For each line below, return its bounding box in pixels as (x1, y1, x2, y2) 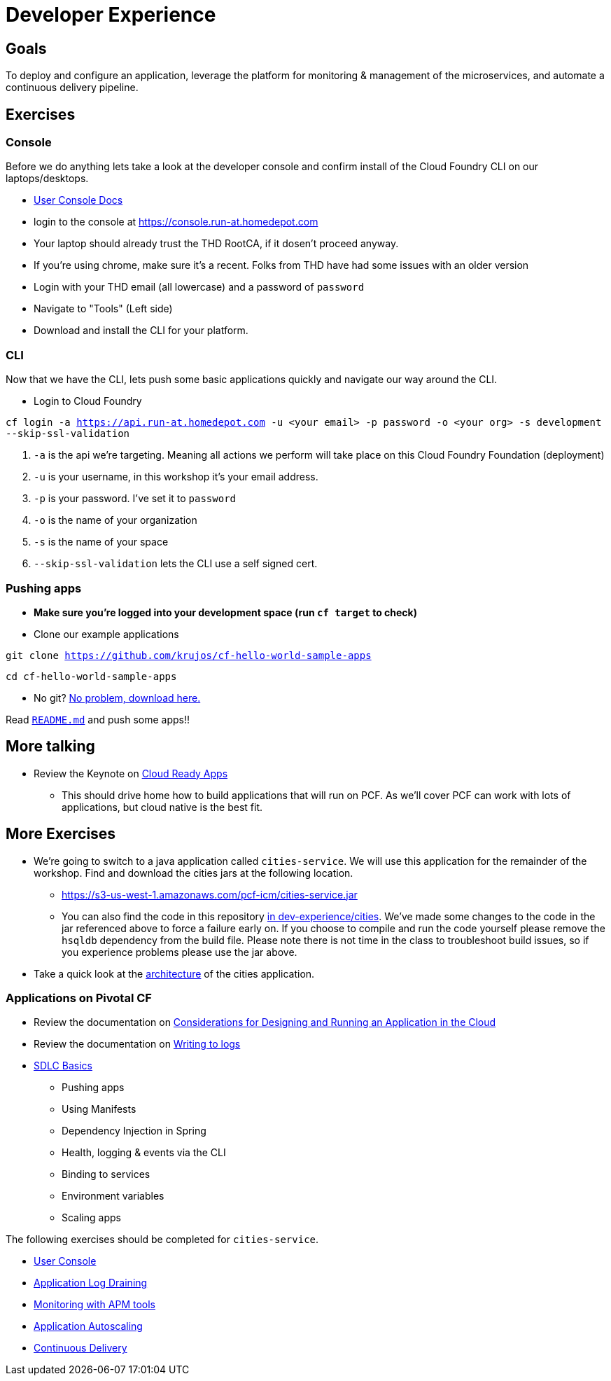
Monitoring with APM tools (34, 1298, 155, 1311)
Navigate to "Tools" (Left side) (34, 303, 173, 315)
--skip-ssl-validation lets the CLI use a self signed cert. (34, 557, 318, 570)
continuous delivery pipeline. (6, 81, 139, 94)
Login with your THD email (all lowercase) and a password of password (34, 281, 365, 293)
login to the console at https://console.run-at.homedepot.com (34, 216, 318, 228)
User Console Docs (34, 194, 123, 207)
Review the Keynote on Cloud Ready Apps (34, 767, 228, 779)
